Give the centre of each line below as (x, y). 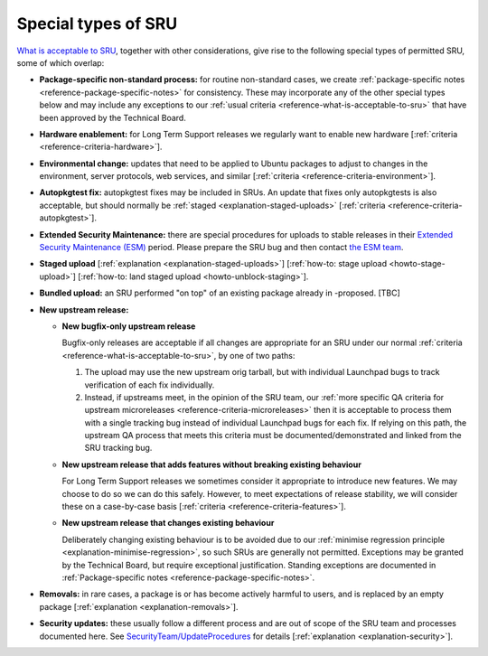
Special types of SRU (97, 23)
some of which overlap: (61, 62)
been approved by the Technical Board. (113, 117)
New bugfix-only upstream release (129, 326)
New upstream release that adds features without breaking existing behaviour (211, 464)
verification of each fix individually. (150, 385)
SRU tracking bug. (118, 448)
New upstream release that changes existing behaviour (168, 523)
